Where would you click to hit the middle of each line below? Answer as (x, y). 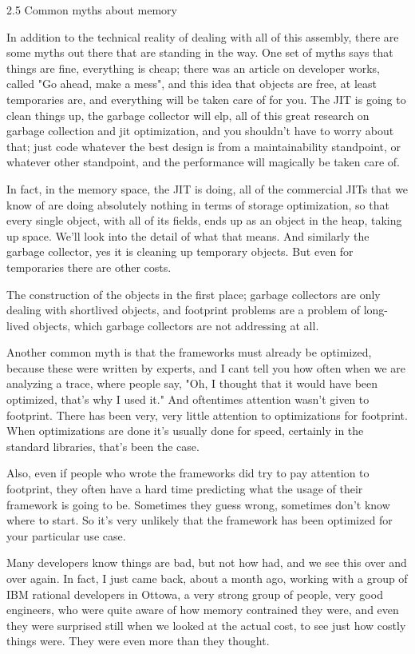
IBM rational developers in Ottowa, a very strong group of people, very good (195, 594)
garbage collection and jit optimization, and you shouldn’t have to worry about (200, 131)
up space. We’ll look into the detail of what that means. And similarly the (188, 235)
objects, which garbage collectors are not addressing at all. (176, 325)
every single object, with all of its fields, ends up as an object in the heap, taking (204, 220)
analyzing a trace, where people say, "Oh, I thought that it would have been (192, 383)
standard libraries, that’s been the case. (103, 446)
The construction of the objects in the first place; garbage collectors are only (194, 294)
